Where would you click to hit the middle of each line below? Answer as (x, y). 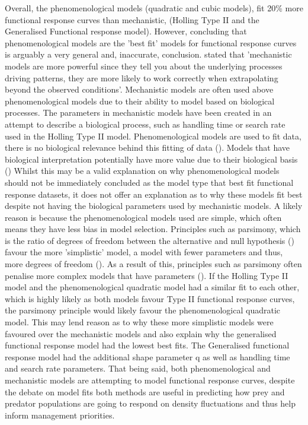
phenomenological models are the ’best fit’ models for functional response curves (151, 42)
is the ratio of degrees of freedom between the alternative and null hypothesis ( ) (150, 240)
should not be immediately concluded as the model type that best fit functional (149, 182)
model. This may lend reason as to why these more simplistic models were (139, 322)
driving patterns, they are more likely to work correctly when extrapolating (142, 77)
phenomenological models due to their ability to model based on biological (140, 101)
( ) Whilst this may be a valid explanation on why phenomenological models (142, 171)
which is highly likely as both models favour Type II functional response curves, (150, 298)
